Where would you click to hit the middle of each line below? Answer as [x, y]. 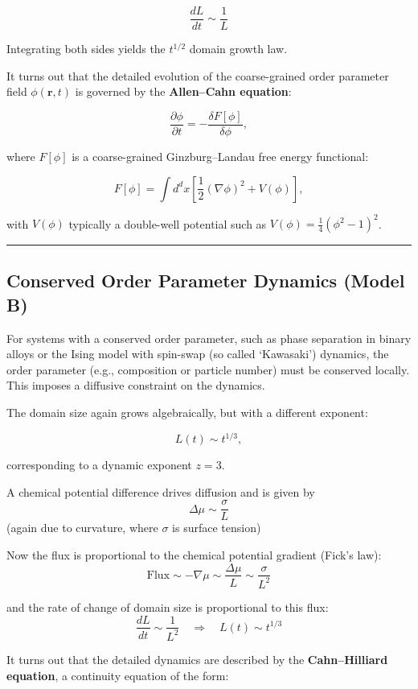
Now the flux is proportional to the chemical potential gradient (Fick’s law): [194, 554]
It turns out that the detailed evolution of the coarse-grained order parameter [198, 75]
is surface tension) [217, 528]
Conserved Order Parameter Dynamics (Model [206, 281]
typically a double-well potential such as [168, 223]
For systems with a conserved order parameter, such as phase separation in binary [209, 338]
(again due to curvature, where [82, 528]
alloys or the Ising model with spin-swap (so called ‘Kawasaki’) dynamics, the [198, 354]
